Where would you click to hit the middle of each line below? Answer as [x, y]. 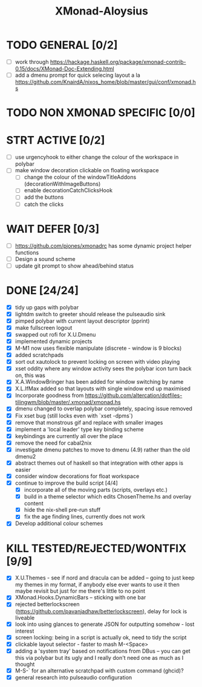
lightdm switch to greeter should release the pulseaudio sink [90, 314]
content [34, 503]
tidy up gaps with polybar [47, 307]
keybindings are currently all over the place [69, 436]
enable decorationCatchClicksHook [68, 190]
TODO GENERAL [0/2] [62, 45]
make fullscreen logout [44, 327]
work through [32, 62]
